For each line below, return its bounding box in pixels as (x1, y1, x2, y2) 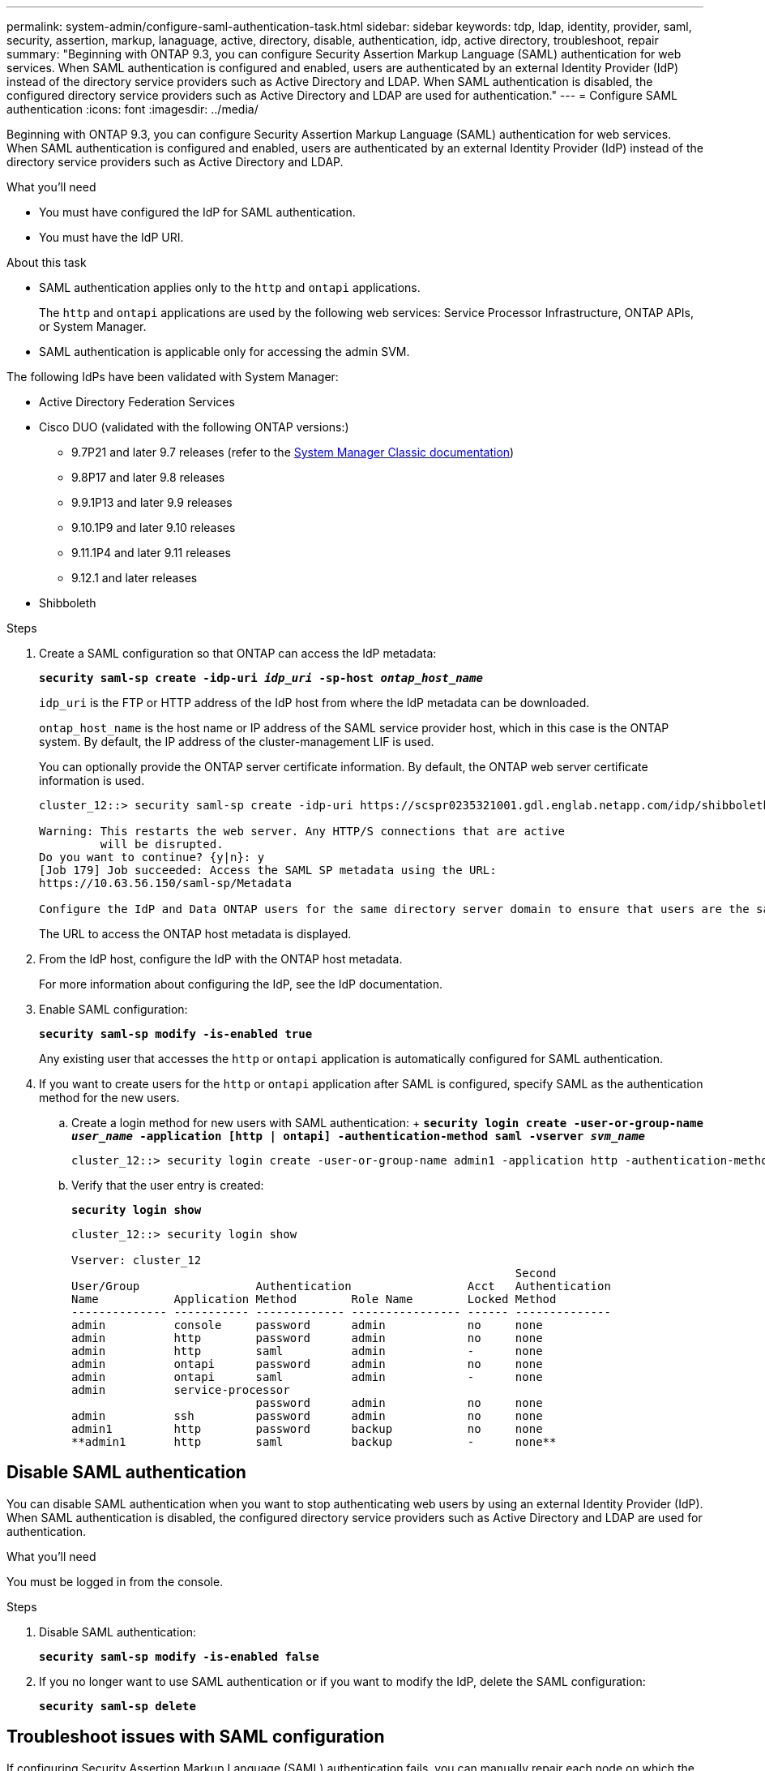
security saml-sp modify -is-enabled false (39, 1649, 319, 1663)
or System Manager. (39, 319, 147, 333)
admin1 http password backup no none (71, 1422, 543, 1435)
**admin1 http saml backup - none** (71, 1435, 557, 1448)
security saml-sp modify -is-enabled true (39, 1027, 313, 1040)
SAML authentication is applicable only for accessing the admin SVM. (39, 345, 410, 358)
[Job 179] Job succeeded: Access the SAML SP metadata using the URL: (39, 864, 497, 877)
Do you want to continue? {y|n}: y (39, 851, 265, 864)
